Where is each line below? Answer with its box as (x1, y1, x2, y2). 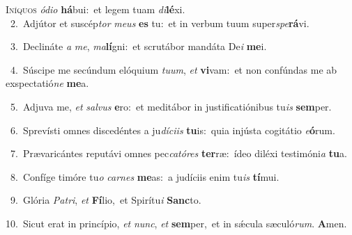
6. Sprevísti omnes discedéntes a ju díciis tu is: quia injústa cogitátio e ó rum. (10, 122, 335, 137)
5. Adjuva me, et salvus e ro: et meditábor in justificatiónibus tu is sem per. (10, 99, 332, 113)
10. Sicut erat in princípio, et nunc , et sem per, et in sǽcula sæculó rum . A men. (6, 216, 347, 230)
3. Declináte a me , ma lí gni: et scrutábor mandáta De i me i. (10, 39, 267, 54)
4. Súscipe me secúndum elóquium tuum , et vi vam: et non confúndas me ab (10, 62, 337, 76)
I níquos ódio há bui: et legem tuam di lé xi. (6, 2, 185, 16)
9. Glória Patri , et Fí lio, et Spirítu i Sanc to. (10, 193, 201, 207)
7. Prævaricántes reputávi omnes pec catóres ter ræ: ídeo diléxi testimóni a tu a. (10, 146, 347, 161)
